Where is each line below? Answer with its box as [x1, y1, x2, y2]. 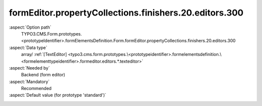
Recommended [21, 86, 52, 91]
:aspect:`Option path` [9, 24, 51, 30]
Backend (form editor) [21, 72, 65, 78]
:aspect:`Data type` [9, 44, 48, 51]
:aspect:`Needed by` [9, 65, 50, 71]
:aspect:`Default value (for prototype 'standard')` [9, 92, 107, 98]
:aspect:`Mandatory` [9, 78, 50, 85]
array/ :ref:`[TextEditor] [21, 52, 67, 57]
